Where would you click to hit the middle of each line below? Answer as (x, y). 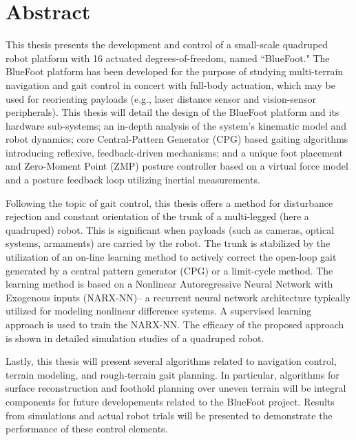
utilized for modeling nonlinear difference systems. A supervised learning (159, 311)
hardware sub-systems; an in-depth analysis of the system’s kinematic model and (176, 125)
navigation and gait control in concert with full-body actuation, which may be (170, 84)
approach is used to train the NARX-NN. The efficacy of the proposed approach (175, 324)
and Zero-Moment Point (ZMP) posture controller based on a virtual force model (177, 166)
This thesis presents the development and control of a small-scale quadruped (167, 44)
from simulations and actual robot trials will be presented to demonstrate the (169, 415)
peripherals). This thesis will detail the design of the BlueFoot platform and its (172, 112)
